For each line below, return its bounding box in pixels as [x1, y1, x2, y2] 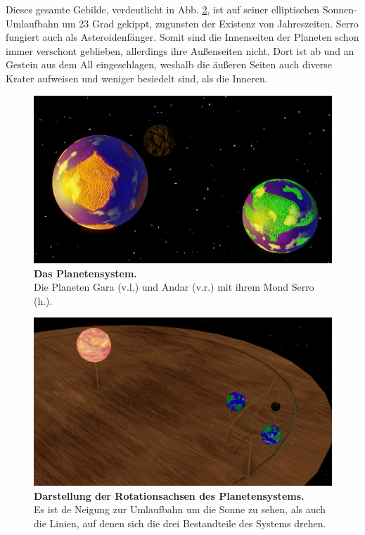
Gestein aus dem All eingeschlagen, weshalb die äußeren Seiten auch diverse [6, 57, 333, 72]
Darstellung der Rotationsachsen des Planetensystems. [34, 488, 305, 503]
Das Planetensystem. [34, 265, 137, 280]
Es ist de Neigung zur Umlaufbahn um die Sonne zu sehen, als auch [34, 502, 326, 517]
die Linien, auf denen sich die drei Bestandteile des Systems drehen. [34, 515, 326, 530]
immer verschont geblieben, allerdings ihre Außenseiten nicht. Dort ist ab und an [6, 43, 354, 58]
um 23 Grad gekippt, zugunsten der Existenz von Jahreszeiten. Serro [62, 15, 359, 30]
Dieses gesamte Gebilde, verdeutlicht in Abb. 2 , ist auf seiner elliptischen [6, 2, 320, 16]
